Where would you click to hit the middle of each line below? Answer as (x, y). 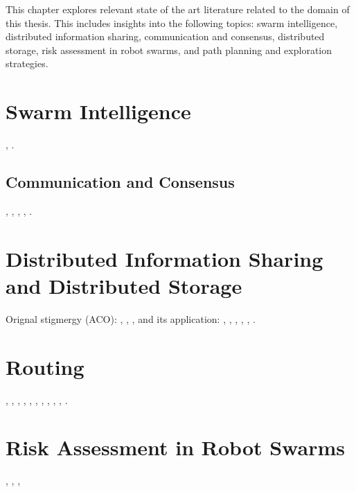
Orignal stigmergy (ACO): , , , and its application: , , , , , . (131, 318)
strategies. (27, 63)
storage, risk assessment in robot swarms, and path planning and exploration (169, 50)
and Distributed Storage (124, 285)
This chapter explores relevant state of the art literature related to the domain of (178, 9)
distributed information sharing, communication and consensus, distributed (165, 36)
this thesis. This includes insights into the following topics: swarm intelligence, (172, 23)
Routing (45, 366)
